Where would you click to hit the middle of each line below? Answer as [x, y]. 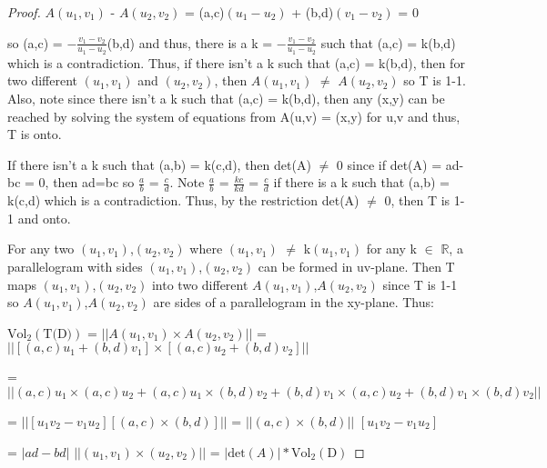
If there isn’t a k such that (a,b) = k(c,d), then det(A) [159, 164]
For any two [41, 249]
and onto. [44, 218]
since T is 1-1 [420, 284]
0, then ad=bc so [86, 182]
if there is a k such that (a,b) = [361, 182]
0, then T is [417, 200]
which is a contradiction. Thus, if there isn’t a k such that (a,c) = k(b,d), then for [236, 62]
